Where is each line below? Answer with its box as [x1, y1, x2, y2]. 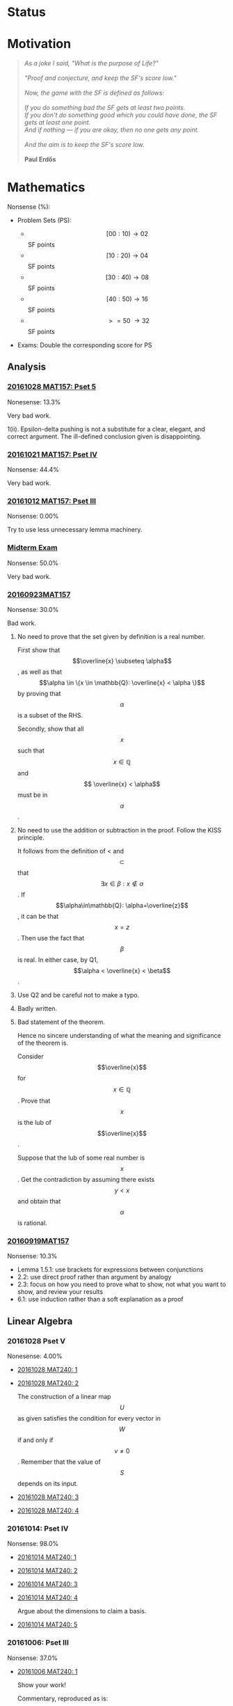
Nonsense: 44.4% [7, 466, 59, 474]
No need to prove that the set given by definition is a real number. [17, 632, 205, 640]
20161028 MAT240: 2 [17, 1379, 79, 1387]
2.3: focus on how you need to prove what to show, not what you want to [17, 1280, 226, 1288]
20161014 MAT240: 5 [17, 1620, 78, 1629]
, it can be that [17, 912, 59, 920]
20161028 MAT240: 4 [17, 1506, 79, 1515]
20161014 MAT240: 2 [17, 1567, 78, 1575]
